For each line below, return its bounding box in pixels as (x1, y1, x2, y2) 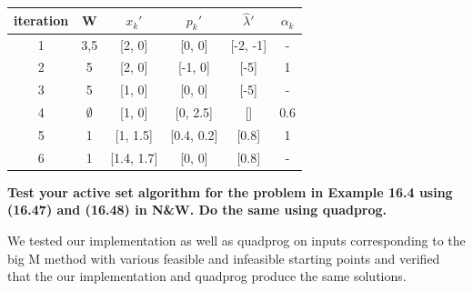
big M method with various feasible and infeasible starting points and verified (7, 248, 440, 267)
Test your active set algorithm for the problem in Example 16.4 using (7, 182, 453, 201)
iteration (14, 11, 69, 30)
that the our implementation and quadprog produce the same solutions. (7, 266, 407, 286)
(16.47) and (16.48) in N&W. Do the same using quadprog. (7, 200, 387, 219)
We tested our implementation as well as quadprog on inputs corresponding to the (7, 231, 466, 250)
